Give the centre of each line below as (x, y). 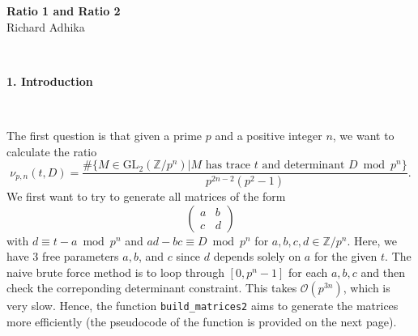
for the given (345, 256)
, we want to (363, 135)
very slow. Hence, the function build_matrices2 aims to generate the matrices (203, 306)
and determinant (303, 166)
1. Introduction (50, 81)
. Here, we (372, 240)
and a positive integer (269, 135)
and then (383, 272)
